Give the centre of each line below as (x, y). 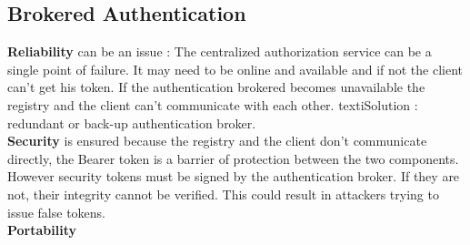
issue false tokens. (57, 212)
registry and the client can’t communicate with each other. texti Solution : (213, 104)
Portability (42, 230)
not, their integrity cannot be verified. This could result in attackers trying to (223, 194)
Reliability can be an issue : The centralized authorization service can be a (220, 51)
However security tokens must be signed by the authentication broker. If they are (234, 176)
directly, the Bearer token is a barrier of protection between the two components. (233, 158)
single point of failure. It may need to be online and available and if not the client (235, 69)
